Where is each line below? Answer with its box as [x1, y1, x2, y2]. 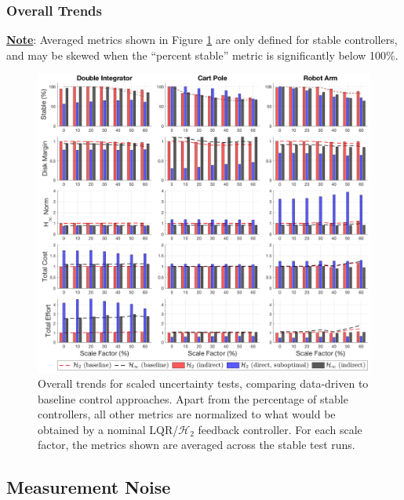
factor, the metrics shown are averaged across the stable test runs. [38, 436, 355, 453]
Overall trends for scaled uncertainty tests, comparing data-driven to [38, 375, 369, 392]
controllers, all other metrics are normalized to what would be [38, 406, 336, 422]
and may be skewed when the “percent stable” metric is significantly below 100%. [6, 46, 399, 63]
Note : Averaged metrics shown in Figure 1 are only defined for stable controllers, [6, 31, 398, 48]
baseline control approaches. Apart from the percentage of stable [38, 390, 348, 407]
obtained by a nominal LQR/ [38, 421, 179, 437]
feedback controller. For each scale [198, 421, 362, 437]
